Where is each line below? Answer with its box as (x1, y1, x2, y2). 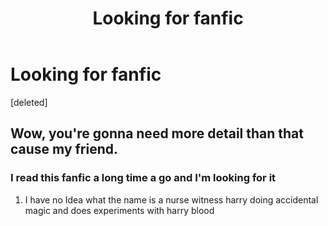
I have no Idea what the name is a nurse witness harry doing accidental (24, 193, 319, 206)
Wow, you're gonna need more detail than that (10, 125, 305, 142)
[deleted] (10, 96, 48, 108)
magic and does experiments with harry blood (24, 204, 215, 216)
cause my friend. (10, 141, 119, 158)
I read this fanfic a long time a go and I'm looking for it (10, 171, 277, 185)
